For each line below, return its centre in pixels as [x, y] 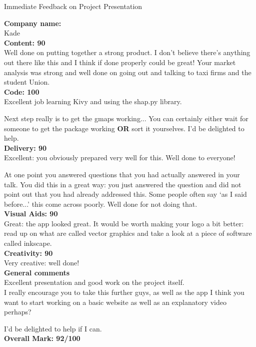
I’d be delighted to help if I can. [53, 328]
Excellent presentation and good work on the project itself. [94, 282]
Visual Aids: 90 [31, 214]
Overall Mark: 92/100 [42, 338]
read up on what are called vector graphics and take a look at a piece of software [128, 233]
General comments [37, 272]
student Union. [27, 82]
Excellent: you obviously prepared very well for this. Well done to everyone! [120, 157]
